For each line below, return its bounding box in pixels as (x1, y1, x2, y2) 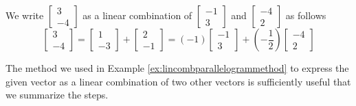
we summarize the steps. (5, 88, 109, 102)
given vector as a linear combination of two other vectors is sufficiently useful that (5, 74, 351, 88)
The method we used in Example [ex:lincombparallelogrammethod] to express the (5, 61, 349, 75)
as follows (285, 8, 326, 22)
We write (5, 8, 44, 22)
